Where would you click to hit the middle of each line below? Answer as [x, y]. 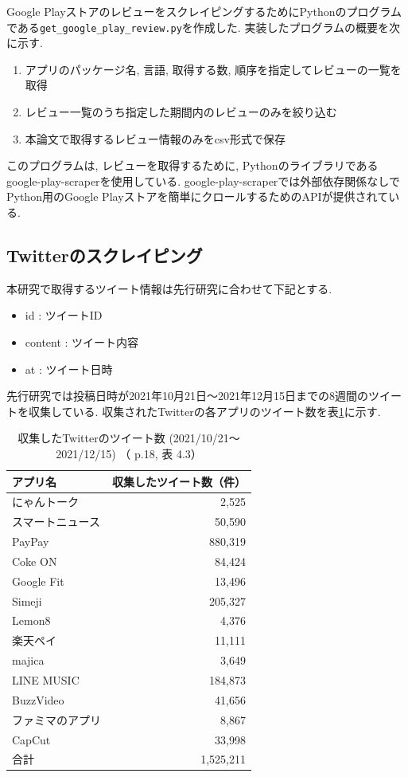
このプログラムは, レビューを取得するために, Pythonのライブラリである [192, 165]
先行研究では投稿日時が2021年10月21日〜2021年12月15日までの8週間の [187, 396]
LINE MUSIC [46, 679]
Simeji [27, 600]
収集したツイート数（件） [179, 481]
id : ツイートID [64, 315]
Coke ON [35, 561]
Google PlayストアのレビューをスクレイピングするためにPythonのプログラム [204, 11]
